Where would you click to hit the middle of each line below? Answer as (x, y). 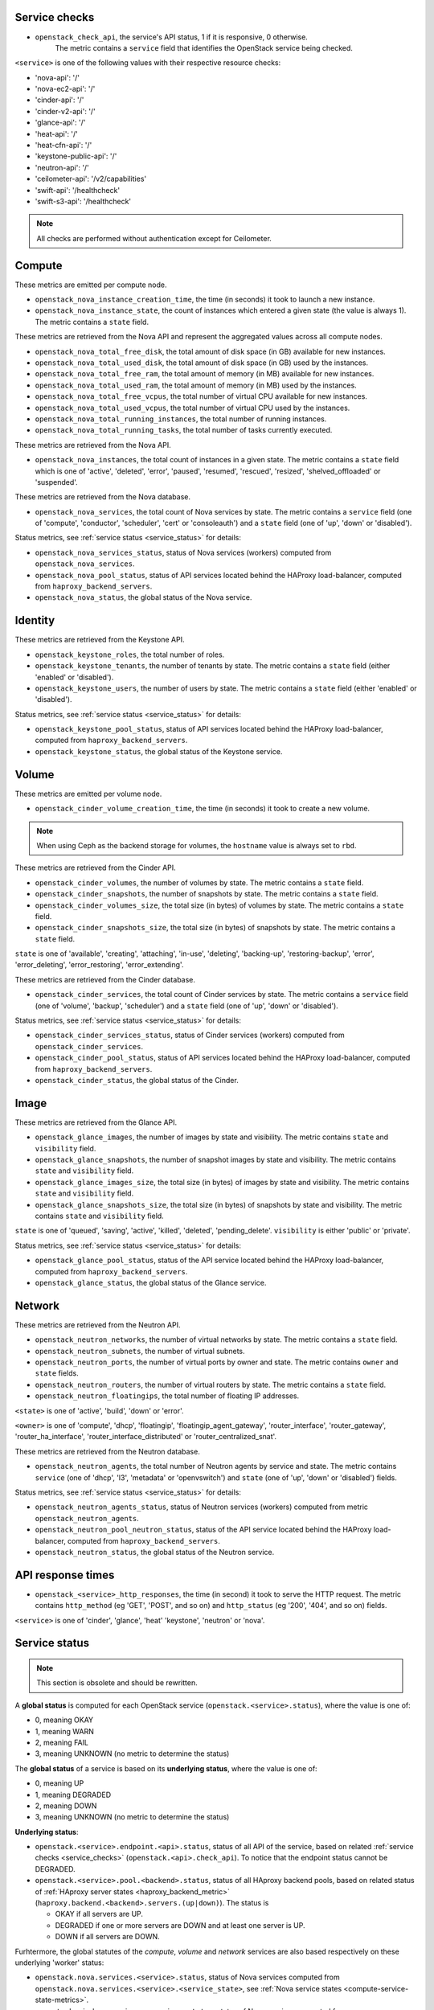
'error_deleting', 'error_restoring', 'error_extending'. (99, 965)
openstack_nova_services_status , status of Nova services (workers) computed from (183, 552)
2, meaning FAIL (61, 1742)
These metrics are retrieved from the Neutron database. (107, 1451)
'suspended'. (56, 482)
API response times (65, 1575)
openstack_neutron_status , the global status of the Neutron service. (155, 1552)
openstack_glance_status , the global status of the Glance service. (151, 1282)
